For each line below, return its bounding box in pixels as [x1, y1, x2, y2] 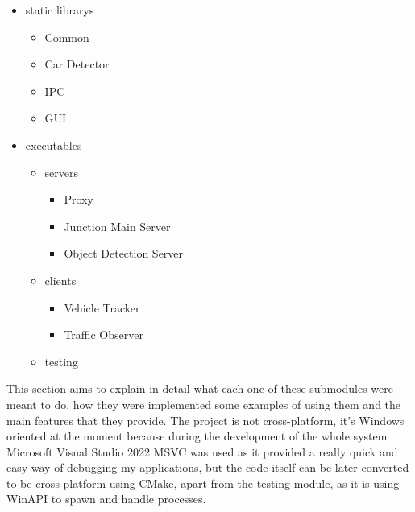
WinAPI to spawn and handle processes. [6, 490, 206, 507]
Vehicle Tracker [64, 299, 140, 316]
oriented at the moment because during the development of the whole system [6, 427, 388, 444]
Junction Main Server [64, 217, 171, 234]
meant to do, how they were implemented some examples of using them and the [6, 395, 401, 412]
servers [44, 163, 79, 180]
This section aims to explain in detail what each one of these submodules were [6, 380, 393, 397]
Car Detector [44, 56, 110, 72]
